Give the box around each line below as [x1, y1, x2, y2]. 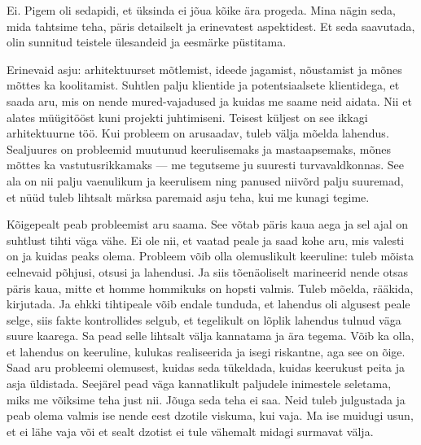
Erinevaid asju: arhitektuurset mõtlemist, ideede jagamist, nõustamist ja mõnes [7, 60, 402, 77]
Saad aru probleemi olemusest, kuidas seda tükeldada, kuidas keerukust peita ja [7, 359, 406, 376]
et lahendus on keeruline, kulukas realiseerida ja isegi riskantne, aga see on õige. [7, 342, 406, 360]
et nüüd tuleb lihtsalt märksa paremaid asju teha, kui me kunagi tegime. [7, 188, 370, 205]
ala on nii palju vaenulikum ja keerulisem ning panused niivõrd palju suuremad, [7, 172, 404, 189]
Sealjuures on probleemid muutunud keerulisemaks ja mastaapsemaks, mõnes [7, 140, 391, 157]
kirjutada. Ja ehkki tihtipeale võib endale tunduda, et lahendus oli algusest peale [7, 295, 410, 312]
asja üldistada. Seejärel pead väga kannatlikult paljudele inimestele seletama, [7, 375, 392, 392]
